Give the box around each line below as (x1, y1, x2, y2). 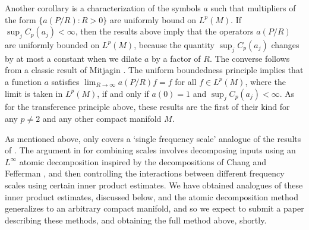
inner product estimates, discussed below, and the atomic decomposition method (5, 190, 299, 203)
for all (175, 75, 197, 87)
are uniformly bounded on (5, 38, 100, 51)
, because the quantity (134, 38, 215, 51)
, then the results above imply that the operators (75, 25, 254, 37)
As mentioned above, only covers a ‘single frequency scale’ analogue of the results (5, 132, 301, 144)
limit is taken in (5, 87, 63, 99)
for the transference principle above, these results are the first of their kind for (5, 100, 290, 113)
